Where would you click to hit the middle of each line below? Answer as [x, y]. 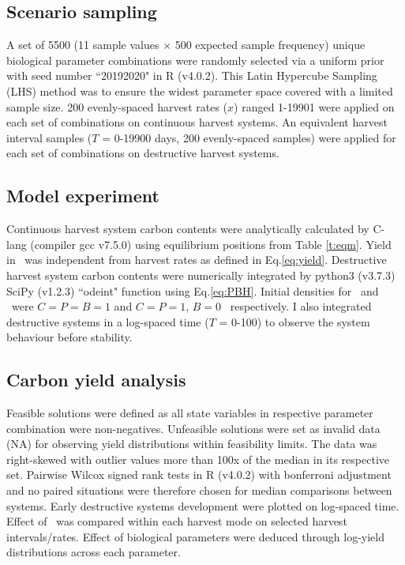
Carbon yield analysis [96, 380]
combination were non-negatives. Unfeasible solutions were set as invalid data [193, 428]
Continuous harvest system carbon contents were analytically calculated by [188, 229]
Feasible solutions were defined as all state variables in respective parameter [190, 413]
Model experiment [83, 196]
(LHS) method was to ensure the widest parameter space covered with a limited [200, 90]
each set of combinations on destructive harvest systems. [143, 153]
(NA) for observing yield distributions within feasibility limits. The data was [192, 444]
